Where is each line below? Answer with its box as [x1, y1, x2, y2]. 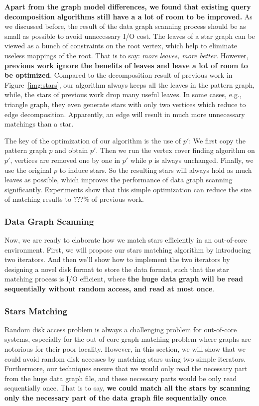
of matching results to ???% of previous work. [4, 194, 144, 204]
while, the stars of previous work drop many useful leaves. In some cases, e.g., [4, 89, 242, 100]
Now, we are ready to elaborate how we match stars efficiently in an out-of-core [4, 235, 247, 245]
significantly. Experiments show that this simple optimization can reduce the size [4, 184, 252, 194]
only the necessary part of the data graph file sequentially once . [4, 393, 228, 403]
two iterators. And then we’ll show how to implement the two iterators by [4, 254, 230, 265]
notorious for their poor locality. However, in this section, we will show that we [4, 344, 246, 354]
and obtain [55, 145, 88, 155]
